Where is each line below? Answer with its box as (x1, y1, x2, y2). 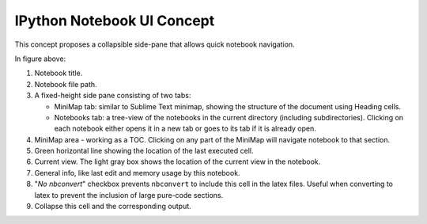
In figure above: (14, 54, 66, 63)
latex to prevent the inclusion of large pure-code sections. (34, 190, 224, 199)
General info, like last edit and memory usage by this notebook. (34, 168, 240, 177)
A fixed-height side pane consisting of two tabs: (34, 91, 191, 101)
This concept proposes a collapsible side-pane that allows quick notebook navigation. (14, 40, 296, 49)
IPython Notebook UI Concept (14, 12, 215, 29)
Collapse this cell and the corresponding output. (34, 202, 191, 211)
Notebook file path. (34, 79, 98, 89)
